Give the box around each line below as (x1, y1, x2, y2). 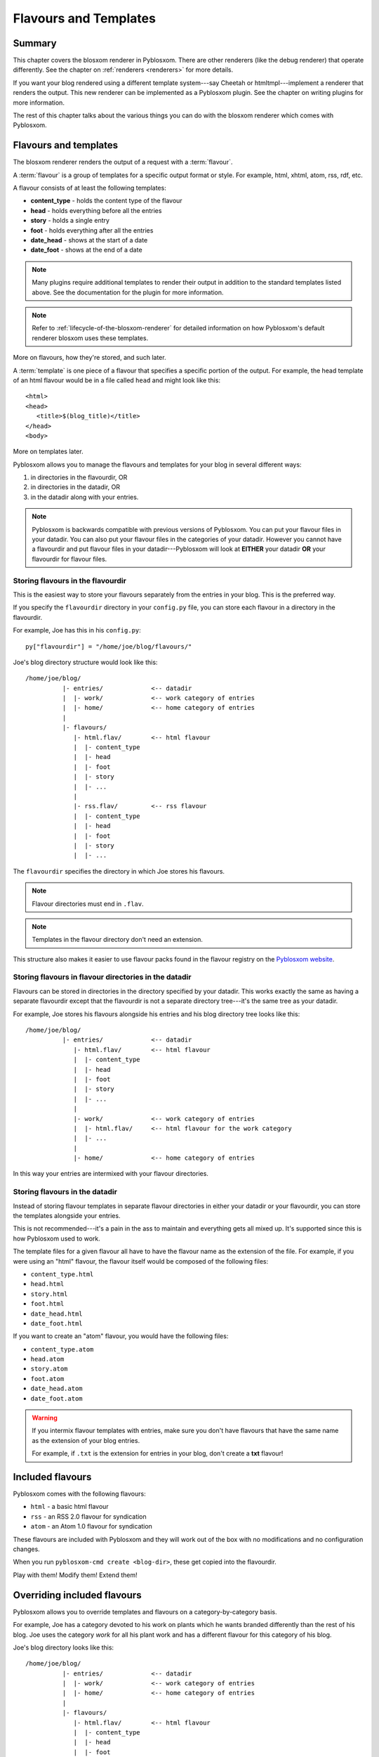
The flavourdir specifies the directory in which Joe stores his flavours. (13, 867, 225, 875)
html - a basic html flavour (30, 1503, 109, 1511)
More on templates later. (13, 447, 84, 456)
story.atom (30, 1365, 68, 1373)
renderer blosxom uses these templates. (32, 334, 149, 342)
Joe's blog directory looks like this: (13, 1643, 114, 1652)
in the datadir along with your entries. (30, 493, 139, 501)
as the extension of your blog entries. (32, 1436, 140, 1444)
